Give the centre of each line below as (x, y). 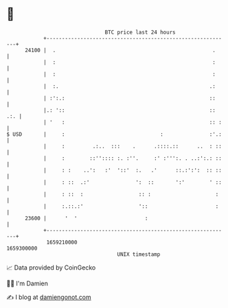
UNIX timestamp (139, 254)
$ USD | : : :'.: (114, 134)
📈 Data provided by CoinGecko (51, 268)
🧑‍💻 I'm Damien (27, 283)
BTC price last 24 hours (140, 32)
